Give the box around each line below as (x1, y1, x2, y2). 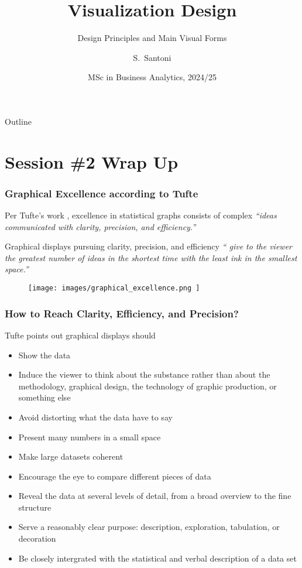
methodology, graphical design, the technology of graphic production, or (18, 379, 277, 392)
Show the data (18, 348, 71, 361)
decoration (18, 532, 56, 545)
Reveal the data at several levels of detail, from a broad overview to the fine (18, 490, 291, 502)
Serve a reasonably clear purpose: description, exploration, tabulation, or (18, 521, 280, 533)
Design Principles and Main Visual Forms (77, 32, 227, 44)
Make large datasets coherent (18, 450, 123, 463)
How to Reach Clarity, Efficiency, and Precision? (5, 306, 239, 320)
